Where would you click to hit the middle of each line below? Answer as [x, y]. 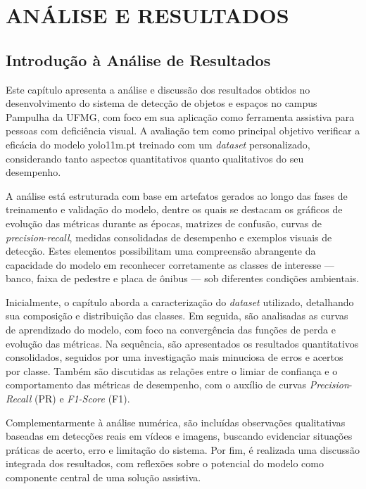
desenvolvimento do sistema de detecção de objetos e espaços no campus [162, 103]
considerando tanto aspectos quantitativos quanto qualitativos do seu [155, 158]
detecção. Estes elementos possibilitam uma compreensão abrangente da [161, 251]
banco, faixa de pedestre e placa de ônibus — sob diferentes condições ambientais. [183, 278]
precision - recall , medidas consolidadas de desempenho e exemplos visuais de [169, 237]
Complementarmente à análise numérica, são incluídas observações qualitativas [176, 422]
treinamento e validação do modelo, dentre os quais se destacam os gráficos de [174, 209]
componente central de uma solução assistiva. [103, 477]
